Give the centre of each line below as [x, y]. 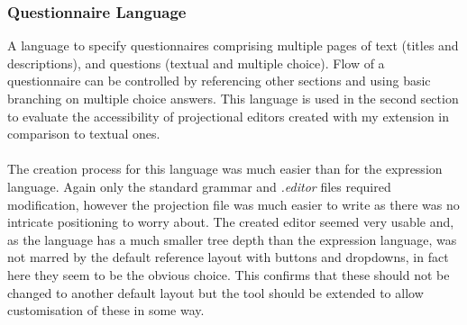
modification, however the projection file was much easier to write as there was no [233, 204]
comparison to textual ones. [84, 134]
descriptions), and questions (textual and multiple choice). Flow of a [196, 63]
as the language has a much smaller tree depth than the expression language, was [232, 239]
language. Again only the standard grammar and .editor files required [199, 186]
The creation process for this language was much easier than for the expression [225, 169]
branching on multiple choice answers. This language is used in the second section [233, 98]
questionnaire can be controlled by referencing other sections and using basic [219, 81]
